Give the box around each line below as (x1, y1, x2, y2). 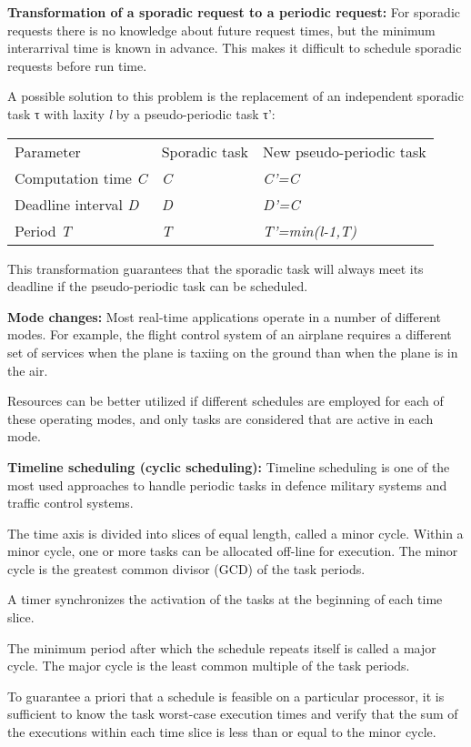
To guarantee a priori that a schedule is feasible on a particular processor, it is (7, 686, 445, 705)
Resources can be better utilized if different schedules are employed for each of (7, 391, 444, 410)
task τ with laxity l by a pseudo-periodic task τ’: (7, 104, 276, 123)
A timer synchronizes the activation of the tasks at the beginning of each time (7, 590, 443, 609)
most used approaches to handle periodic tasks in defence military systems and (7, 475, 447, 494)
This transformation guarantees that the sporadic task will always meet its (7, 258, 424, 278)
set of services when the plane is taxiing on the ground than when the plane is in (7, 342, 458, 361)
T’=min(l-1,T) (262, 219, 357, 241)
